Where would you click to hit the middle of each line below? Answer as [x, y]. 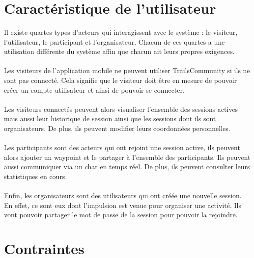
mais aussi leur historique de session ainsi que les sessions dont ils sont [110, 118]
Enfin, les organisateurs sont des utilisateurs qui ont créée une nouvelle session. [123, 195]
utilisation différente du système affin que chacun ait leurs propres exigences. [119, 51]
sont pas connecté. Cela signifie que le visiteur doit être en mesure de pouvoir [121, 80]
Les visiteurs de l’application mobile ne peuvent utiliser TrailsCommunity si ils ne [127, 70]
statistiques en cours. [36, 176]
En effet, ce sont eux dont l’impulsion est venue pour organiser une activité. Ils [123, 205]
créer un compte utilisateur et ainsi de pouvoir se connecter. [94, 90]
